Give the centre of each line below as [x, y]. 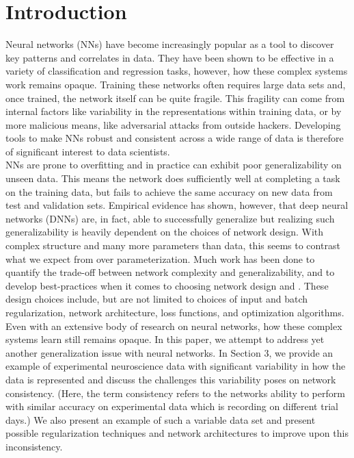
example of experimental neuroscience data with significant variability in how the [176, 366]
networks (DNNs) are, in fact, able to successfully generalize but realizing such [170, 218]
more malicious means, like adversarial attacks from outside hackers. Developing [173, 124]
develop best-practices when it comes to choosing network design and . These [167, 285]
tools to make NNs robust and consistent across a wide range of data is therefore [175, 138]
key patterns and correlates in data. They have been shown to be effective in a [170, 57]
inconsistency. [34, 446]
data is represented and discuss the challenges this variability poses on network [171, 379]
